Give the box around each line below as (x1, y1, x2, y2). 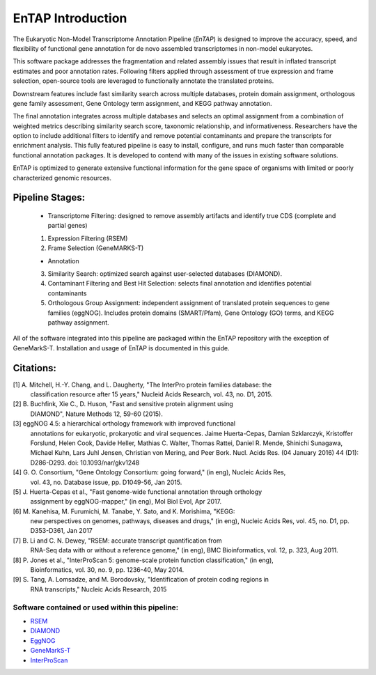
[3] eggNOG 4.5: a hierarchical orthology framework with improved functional (13, 419, 236, 428)
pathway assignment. (47, 318, 109, 327)
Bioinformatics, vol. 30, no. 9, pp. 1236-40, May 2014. (30, 566, 185, 574)
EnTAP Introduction (13, 10, 127, 26)
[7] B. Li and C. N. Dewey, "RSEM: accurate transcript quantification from (13, 536, 222, 545)
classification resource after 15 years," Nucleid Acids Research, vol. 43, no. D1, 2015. (30, 390, 273, 398)
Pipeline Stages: (13, 192, 86, 203)
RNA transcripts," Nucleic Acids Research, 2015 (30, 585, 167, 593)
